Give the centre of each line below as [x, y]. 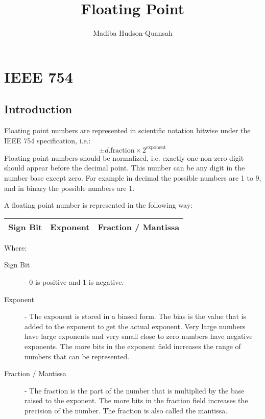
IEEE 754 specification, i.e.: [47, 140]
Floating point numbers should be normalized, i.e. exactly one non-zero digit [124, 157]
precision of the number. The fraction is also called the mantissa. [126, 410]
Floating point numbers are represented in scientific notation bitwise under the [127, 130]
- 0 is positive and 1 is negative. [74, 281]
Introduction [38, 109]
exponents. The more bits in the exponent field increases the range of [133, 346]
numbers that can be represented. [77, 356]
